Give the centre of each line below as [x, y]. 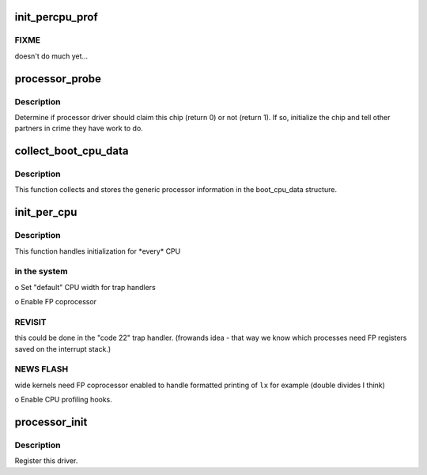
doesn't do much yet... [51, 56]
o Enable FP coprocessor [56, 302]
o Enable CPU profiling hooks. [63, 400]
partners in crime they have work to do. [79, 128]
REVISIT [30, 322]
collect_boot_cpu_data [72, 151]
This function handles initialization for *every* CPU [98, 251]
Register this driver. [46, 461]
